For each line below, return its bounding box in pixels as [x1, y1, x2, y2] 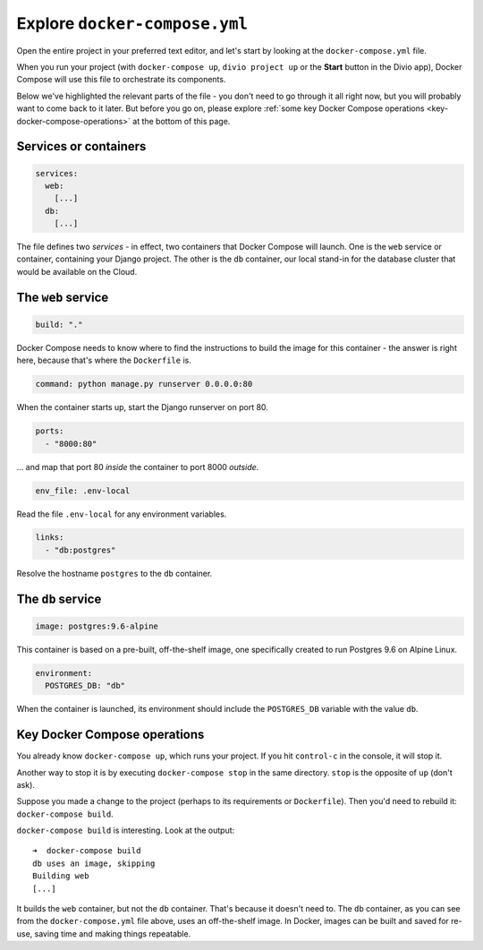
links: [35, 533, 64, 543]
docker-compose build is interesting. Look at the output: [16, 825, 235, 836]
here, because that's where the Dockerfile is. [16, 355, 191, 366]
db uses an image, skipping [32, 858, 156, 869]
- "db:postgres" [45, 544, 116, 555]
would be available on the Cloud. [16, 266, 138, 277]
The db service [16, 591, 102, 606]
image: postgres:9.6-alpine [35, 620, 158, 631]
